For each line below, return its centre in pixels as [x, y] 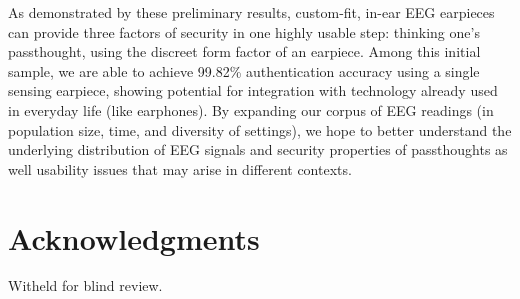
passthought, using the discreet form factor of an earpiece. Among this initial [244, 51]
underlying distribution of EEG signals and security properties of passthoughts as [258, 149]
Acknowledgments [134, 237]
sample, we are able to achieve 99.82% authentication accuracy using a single [244, 70]
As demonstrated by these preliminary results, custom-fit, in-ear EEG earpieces [251, 12]
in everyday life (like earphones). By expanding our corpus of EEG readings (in [251, 109]
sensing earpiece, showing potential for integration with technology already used [253, 90]
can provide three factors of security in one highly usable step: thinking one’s [244, 31]
